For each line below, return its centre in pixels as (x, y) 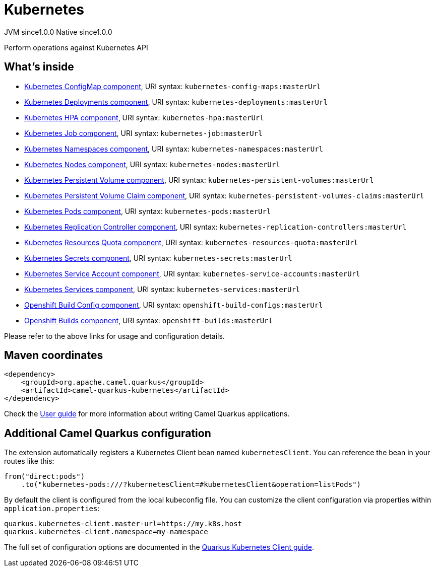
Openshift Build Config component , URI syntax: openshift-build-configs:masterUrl (174, 305)
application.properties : (52, 509)
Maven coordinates (54, 355)
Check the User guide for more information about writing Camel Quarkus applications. (147, 414)
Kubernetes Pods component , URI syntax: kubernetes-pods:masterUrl (148, 211)
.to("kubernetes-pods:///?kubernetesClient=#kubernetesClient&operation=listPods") (191, 485)
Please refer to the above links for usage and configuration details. (114, 336)
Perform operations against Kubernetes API (76, 47)
